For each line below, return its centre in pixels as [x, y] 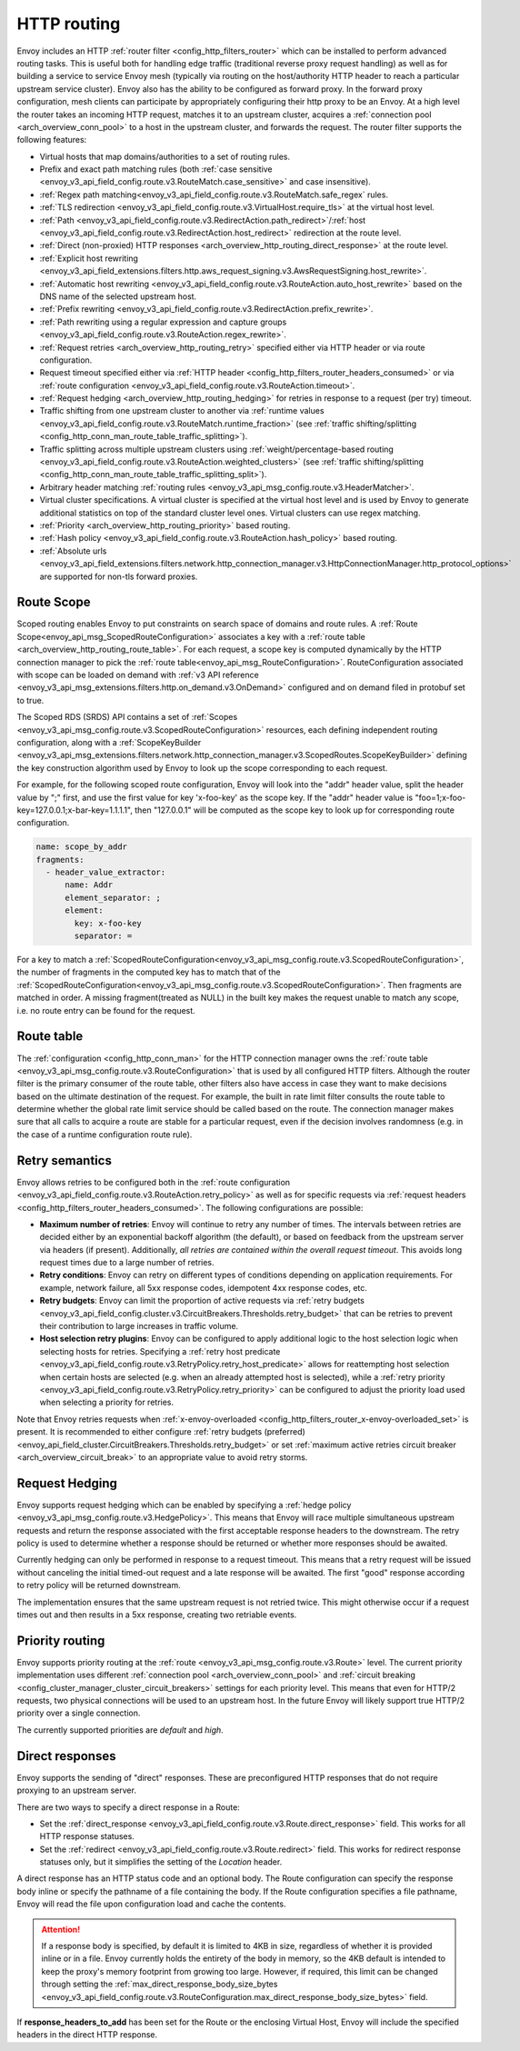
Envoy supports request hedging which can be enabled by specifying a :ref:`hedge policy [184, 1505]
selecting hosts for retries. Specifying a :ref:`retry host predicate [160, 1351]
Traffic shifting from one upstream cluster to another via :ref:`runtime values [182, 411]
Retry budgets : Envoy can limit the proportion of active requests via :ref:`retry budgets [202, 1301]
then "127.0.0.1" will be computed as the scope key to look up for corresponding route [295, 810]
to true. [30, 700]
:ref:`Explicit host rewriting [89, 258]
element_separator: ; [113, 897]
